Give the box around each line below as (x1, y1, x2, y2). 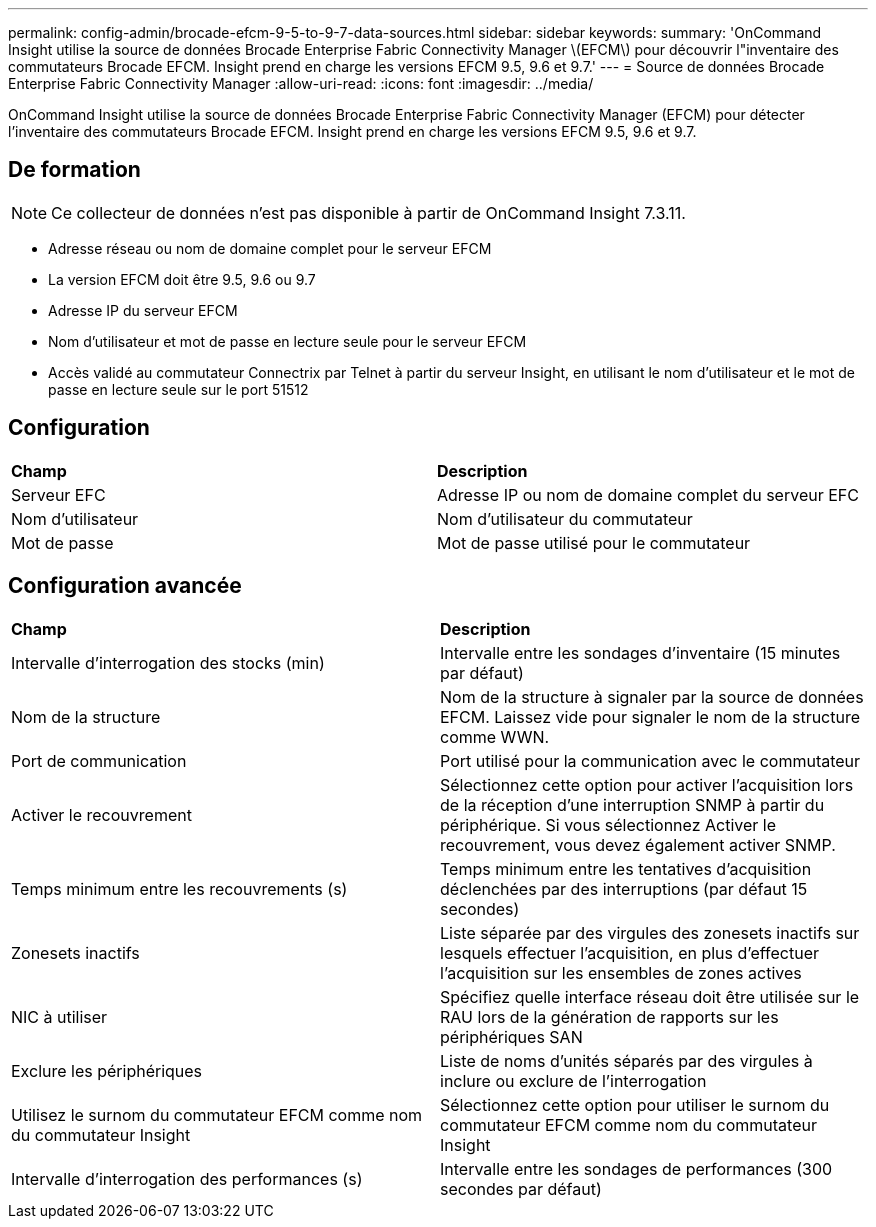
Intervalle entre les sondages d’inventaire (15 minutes (440, 642, 841, 663)
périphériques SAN (440, 1026, 583, 1047)
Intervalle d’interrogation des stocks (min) (11, 652, 325, 673)
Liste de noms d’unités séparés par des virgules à (440, 1050, 813, 1071)
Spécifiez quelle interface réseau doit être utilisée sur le (440, 986, 860, 1007)
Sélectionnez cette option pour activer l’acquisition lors (440, 774, 854, 795)
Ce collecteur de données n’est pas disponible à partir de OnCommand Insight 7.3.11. (51, 202, 686, 223)
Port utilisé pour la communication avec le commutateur (440, 750, 861, 771)
